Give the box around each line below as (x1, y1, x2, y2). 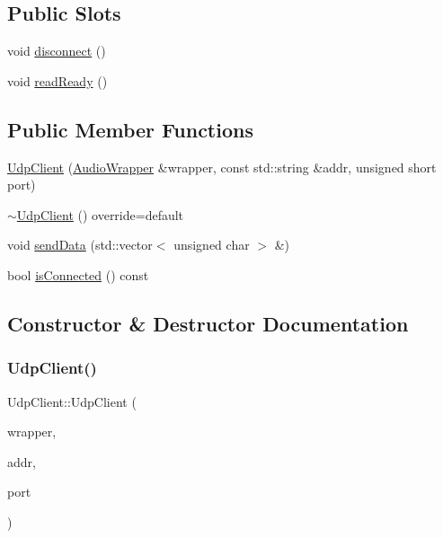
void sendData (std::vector (7, 235, 153, 254)
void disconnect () (7, 41, 106, 60)
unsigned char (173, 235, 250, 254)
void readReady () (7, 71, 108, 90)
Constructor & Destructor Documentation (7, 309, 409, 337)
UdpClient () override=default (16, 205, 184, 224)
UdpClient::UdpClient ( (7, 392, 137, 410)
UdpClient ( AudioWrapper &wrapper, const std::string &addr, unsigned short (7, 157, 437, 176)
